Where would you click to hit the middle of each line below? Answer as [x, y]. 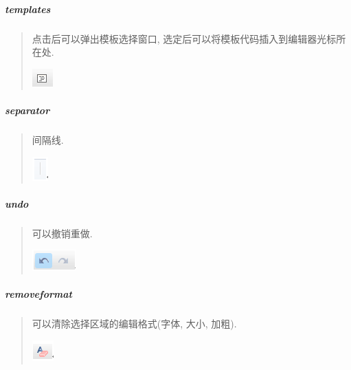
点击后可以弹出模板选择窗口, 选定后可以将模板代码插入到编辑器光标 [184, 38]
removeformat [38, 294]
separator [27, 110]
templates [28, 9]
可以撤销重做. [62, 233]
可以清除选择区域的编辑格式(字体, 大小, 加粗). [134, 324]
